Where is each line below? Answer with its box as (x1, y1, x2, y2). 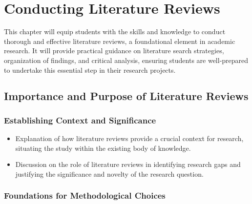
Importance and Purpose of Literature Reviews (4, 88, 249, 103)
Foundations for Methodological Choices (4, 189, 166, 202)
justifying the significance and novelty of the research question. (15, 168, 204, 179)
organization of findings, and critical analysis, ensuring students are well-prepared (4, 55, 249, 65)
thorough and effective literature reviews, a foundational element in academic (4, 36, 235, 46)
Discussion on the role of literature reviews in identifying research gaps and (15, 159, 241, 169)
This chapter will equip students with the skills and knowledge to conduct (4, 26, 226, 37)
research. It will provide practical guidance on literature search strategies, (4, 45, 224, 56)
